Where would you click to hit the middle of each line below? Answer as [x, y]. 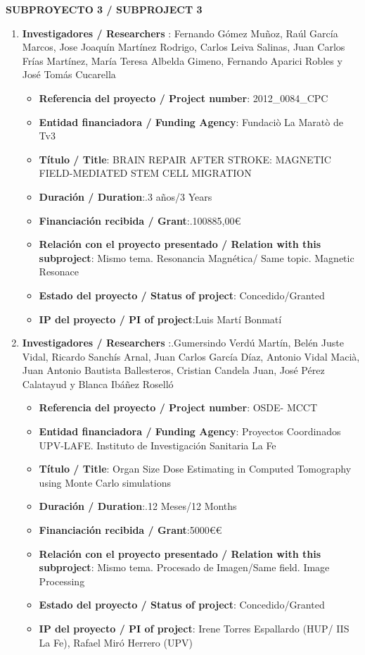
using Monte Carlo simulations [105, 482]
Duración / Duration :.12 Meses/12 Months [138, 506]
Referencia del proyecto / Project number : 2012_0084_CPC [184, 98]
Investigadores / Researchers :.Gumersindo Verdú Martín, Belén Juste [183, 343]
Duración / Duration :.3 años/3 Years [126, 196]
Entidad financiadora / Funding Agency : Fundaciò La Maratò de [191, 121]
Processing [62, 581]
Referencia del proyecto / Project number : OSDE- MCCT [178, 407]
